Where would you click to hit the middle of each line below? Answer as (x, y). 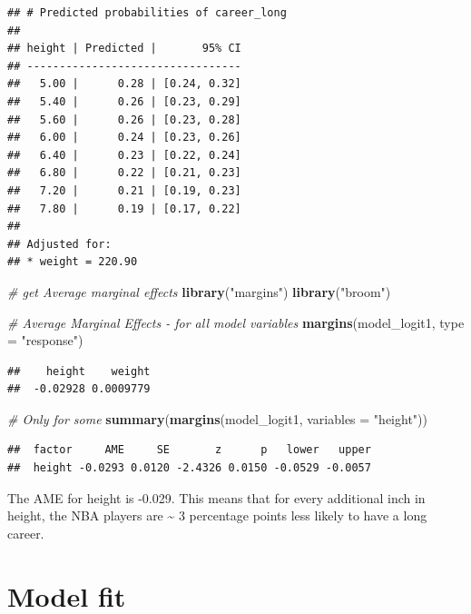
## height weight (79, 371)
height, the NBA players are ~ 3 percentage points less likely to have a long (217, 515)
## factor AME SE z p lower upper (189, 450)
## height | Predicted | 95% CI (124, 49)
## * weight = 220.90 (73, 262)
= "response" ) (45, 340)
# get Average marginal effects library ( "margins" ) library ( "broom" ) (199, 291)
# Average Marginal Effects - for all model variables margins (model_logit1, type (236, 322)
